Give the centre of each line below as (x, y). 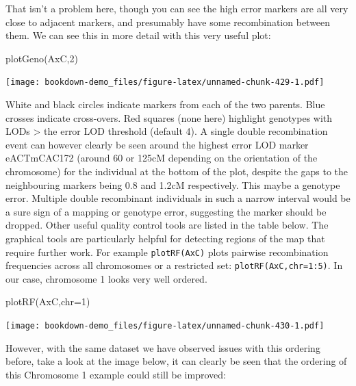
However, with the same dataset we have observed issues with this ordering (163, 347)
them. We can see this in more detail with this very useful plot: (138, 35)
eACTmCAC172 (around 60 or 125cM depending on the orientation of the (162, 158)
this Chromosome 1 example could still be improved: (116, 374)
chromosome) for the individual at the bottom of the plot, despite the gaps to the (177, 171)
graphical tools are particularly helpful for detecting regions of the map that (165, 238)
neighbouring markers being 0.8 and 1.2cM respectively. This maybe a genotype (173, 184)
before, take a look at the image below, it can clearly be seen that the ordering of (176, 361)
